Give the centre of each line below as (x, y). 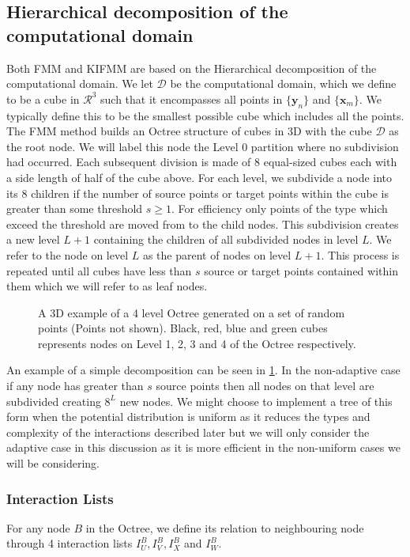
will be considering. (53, 463)
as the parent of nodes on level (217, 254)
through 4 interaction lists (70, 543)
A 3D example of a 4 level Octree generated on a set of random (192, 312)
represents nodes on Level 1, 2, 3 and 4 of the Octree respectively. (197, 343)
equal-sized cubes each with (330, 162)
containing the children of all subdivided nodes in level (226, 239)
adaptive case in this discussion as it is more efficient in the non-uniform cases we (203, 447)
